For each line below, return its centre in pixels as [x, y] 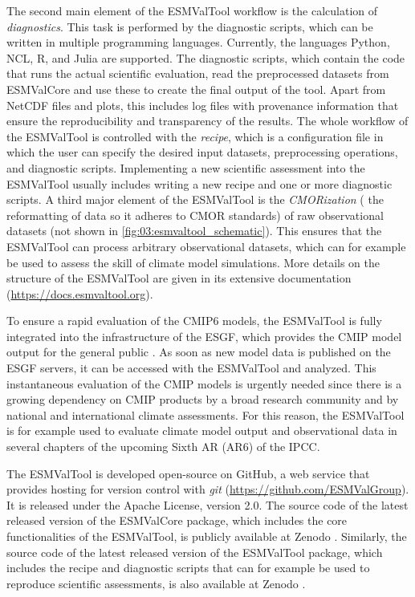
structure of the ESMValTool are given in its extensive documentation [179, 278]
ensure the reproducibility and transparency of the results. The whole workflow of [207, 121]
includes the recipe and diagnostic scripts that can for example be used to [188, 568]
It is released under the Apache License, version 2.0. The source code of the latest [207, 504]
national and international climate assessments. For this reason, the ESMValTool [205, 414]
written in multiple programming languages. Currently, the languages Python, [198, 42]
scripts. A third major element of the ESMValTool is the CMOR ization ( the [195, 199]
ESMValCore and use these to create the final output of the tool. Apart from [196, 89]
